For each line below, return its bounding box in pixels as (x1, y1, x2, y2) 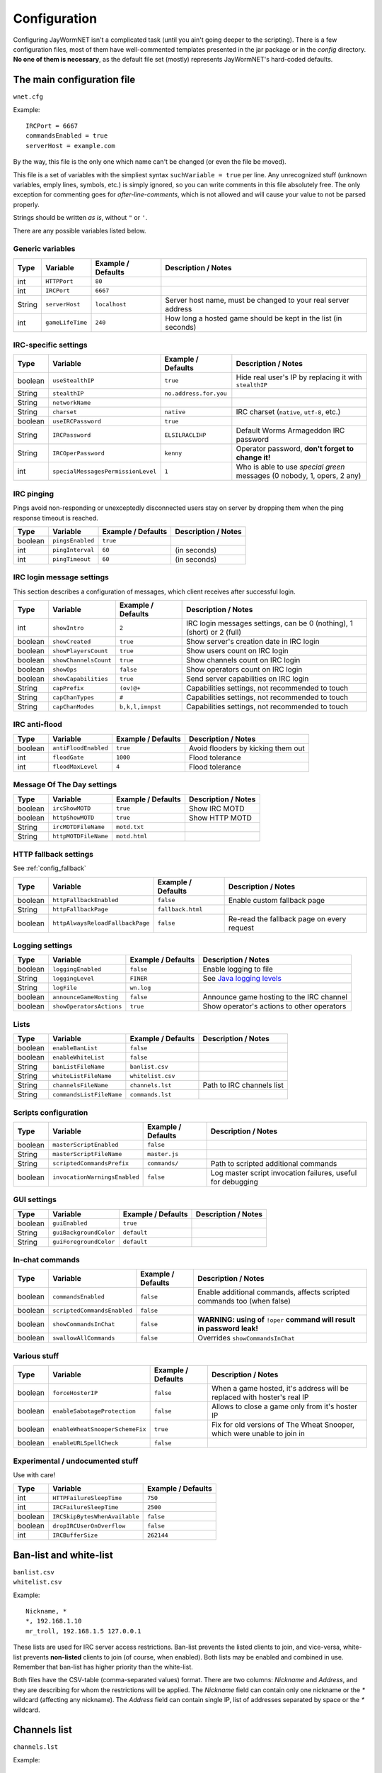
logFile (52, 984, 77, 991)
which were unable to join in (211, 1429, 306, 1439)
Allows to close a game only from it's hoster (211, 1401, 358, 1411)
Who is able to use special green (236, 462, 345, 472)
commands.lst (129, 1091, 172, 1099)
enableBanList (52, 1044, 98, 1052)
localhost (95, 301, 127, 309)
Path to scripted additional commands (210, 1158, 337, 1168)
